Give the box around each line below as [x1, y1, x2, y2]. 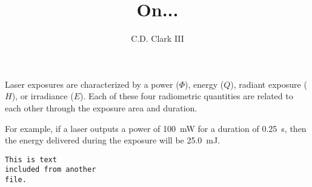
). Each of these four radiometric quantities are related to [80, 90, 293, 102]
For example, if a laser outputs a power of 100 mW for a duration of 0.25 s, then [5, 122, 307, 134]
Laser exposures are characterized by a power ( [5, 77, 179, 90]
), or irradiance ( [12, 90, 74, 102]
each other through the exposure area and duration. [5, 101, 197, 114]
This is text [5, 155, 57, 164]
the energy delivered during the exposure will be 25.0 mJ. [5, 134, 221, 146]
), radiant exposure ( [230, 77, 307, 90]
